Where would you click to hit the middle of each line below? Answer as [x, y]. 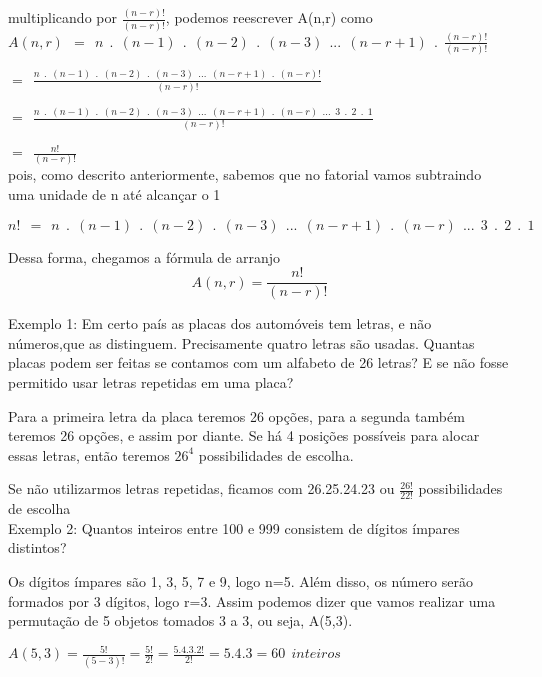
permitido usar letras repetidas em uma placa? [151, 381]
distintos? [37, 547]
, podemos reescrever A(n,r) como [269, 17]
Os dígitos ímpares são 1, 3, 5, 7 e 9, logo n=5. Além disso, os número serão [240, 580]
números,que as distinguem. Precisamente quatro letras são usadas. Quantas [241, 342]
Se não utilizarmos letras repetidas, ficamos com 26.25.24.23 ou [201, 488]
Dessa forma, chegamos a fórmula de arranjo [144, 256]
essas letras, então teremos [89, 454]
